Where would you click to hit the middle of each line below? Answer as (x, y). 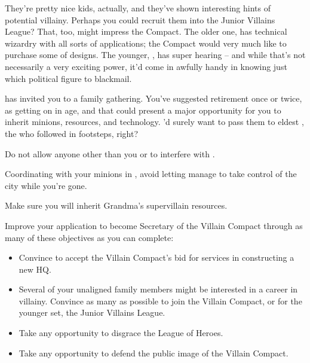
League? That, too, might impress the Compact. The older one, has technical (146, 31)
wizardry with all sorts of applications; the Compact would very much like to (146, 43)
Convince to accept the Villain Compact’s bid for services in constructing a (156, 257)
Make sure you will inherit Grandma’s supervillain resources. (116, 205)
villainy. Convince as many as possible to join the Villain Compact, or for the (160, 301)
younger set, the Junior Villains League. (92, 312)
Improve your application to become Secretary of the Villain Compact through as (154, 225)
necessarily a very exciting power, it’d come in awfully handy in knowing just (146, 66)
